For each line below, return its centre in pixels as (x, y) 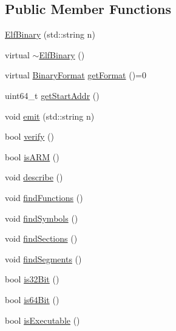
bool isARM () (32, 156)
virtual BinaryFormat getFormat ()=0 (76, 75)
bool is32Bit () (32, 279)
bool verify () (29, 136)
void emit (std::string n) (50, 116)
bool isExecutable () (42, 320)
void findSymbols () (42, 218)
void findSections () (41, 238)
